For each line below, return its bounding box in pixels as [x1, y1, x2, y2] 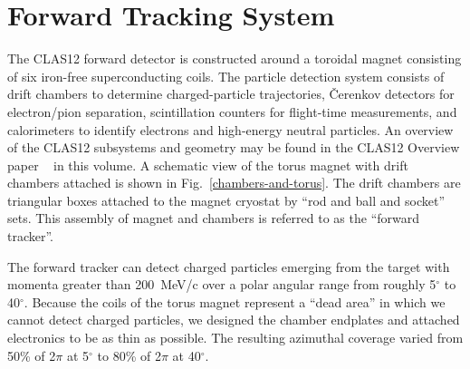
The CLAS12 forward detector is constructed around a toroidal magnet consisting [7, 49, 462, 68]
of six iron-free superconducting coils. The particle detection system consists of [7, 66, 445, 85]
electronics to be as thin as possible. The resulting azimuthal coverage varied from [7, 328, 464, 347]
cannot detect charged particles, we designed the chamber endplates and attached [7, 310, 460, 329]
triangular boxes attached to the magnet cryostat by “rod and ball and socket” [7, 190, 445, 209]
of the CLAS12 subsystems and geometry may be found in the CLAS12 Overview [7, 138, 460, 157]
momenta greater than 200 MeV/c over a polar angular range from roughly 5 [7, 275, 436, 294]
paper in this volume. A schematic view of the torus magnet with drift [7, 155, 408, 174]
